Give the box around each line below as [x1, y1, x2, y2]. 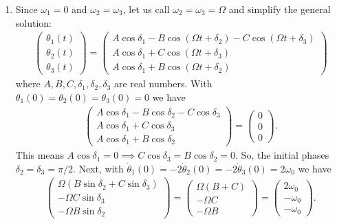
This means [15, 148, 64, 162]
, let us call [122, 2, 170, 16]
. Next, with [72, 161, 124, 175]
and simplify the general [228, 2, 331, 16]
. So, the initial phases [235, 148, 329, 162]
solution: [15, 15, 52, 30]
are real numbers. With [113, 76, 213, 91]
